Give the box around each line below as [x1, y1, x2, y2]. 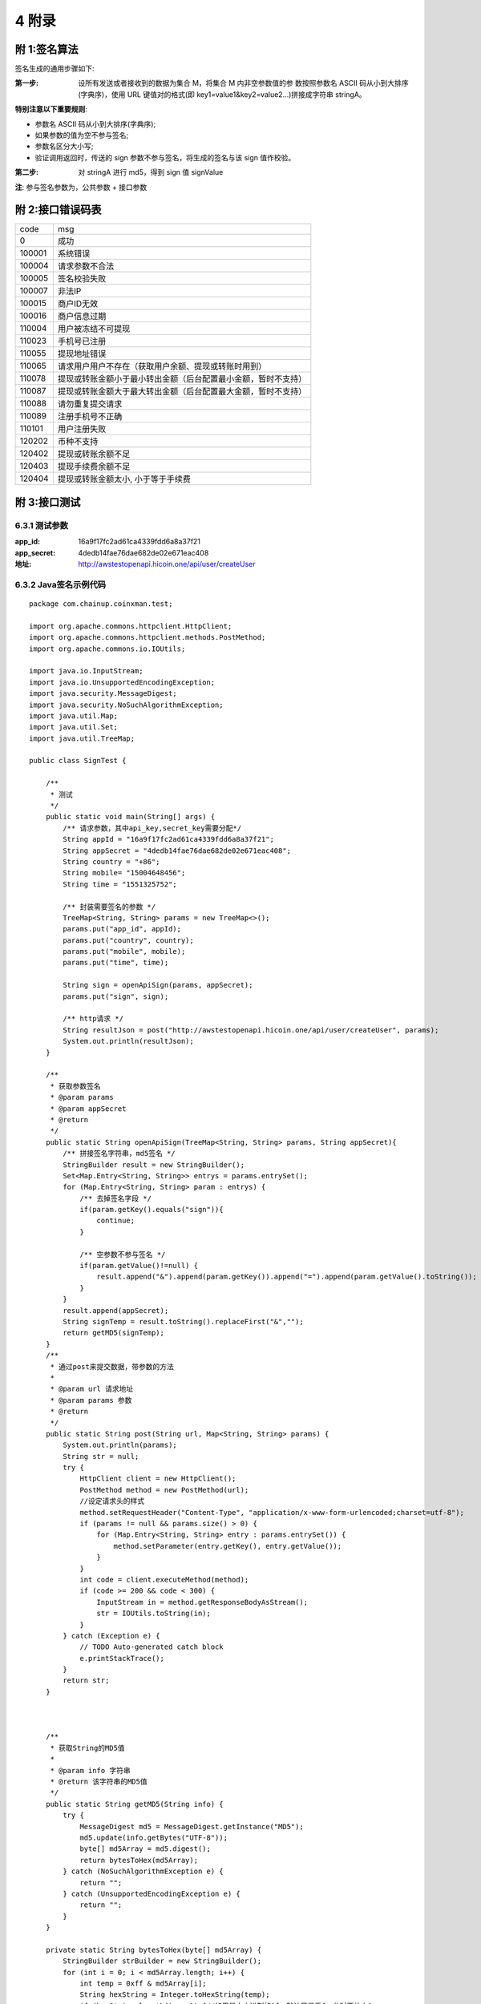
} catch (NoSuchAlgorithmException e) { [63, 1867, 224, 1876]
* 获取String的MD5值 [50, 1743, 125, 1752]
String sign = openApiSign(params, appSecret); [63, 980, 253, 990]
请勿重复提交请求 [57, 398, 123, 410]
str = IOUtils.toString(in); [96, 1609, 212, 1618]
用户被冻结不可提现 [57, 323, 131, 334]
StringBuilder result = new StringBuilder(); [63, 1160, 245, 1170]
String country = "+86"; [63, 857, 160, 866]
